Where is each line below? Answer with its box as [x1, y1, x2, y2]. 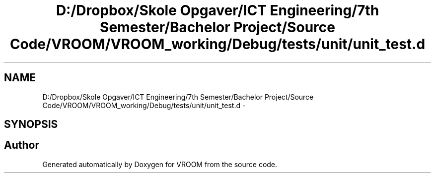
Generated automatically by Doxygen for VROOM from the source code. [42, 160, 278, 169]
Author [4, 139, 39, 152]
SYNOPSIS [4, 118, 58, 131]
